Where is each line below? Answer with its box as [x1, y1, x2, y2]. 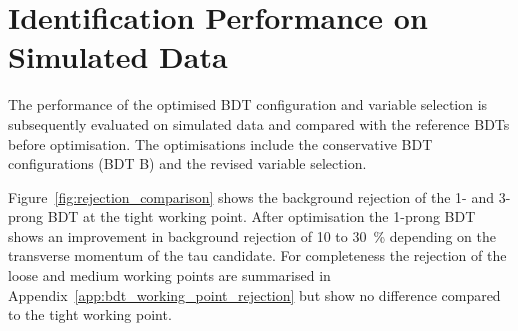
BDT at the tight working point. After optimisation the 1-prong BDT [47, 206, 476, 227]
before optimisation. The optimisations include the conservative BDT [8, 133, 433, 154]
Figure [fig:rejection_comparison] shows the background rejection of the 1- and [8, 186, 494, 207]
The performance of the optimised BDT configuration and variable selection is [8, 94, 488, 115]
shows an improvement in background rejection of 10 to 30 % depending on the [8, 225, 496, 246]
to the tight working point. [8, 304, 172, 325]
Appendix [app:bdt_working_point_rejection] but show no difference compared [8, 284, 501, 305]
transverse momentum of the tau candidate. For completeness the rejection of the [8, 245, 507, 266]
